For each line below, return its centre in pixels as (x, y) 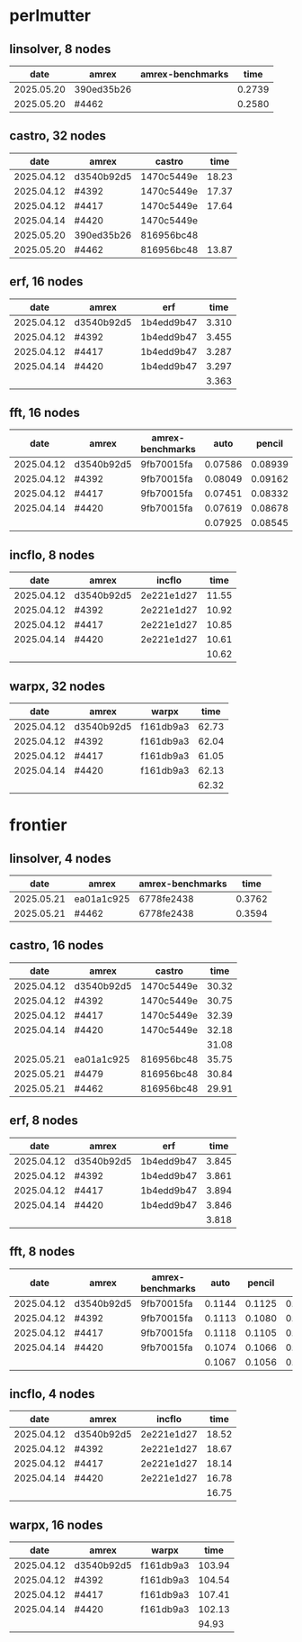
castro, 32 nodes (58, 136)
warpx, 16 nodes (56, 1524)
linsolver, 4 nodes (60, 858)
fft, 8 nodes (42, 1252)
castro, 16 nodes (57, 945)
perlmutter (50, 16)
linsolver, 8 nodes (60, 49)
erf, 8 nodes (44, 1121)
